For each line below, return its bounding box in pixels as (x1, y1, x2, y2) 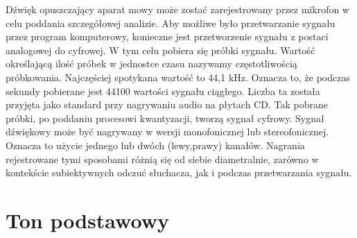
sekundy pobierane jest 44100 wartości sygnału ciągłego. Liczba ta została (6, 83, 320, 98)
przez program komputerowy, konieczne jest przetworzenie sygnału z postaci (6, 29, 329, 44)
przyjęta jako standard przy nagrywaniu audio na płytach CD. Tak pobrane (6, 97, 328, 112)
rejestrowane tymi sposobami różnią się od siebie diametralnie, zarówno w (6, 151, 319, 166)
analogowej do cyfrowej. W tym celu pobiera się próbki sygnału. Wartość (6, 42, 315, 57)
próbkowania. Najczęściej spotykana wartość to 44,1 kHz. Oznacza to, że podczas (6, 69, 350, 84)
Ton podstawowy (6, 205, 169, 234)
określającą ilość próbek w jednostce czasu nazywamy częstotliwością (6, 56, 297, 71)
